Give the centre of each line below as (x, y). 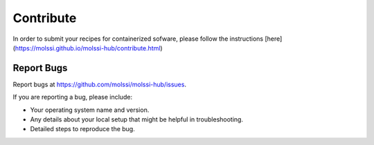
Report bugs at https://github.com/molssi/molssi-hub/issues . (100, 84)
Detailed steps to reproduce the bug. (82, 129)
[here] (273, 39)
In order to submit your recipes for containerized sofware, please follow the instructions (138, 39)
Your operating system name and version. (90, 110)
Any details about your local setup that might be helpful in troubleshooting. (137, 119)
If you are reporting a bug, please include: (73, 97)
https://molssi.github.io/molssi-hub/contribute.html (88, 48)
